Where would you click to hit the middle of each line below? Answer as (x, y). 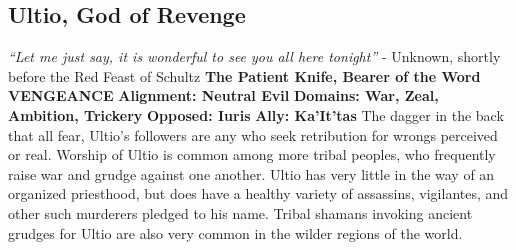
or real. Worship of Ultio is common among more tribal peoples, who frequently (252, 154)
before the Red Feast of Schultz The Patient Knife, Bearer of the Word (244, 75)
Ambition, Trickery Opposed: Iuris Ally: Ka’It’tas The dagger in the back (256, 114)
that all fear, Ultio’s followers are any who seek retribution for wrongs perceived (253, 134)
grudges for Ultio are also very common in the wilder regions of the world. (235, 232)
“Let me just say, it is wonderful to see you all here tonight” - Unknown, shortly (254, 56)
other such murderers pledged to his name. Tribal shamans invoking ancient (240, 212)
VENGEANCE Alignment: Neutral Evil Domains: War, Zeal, (223, 95)
